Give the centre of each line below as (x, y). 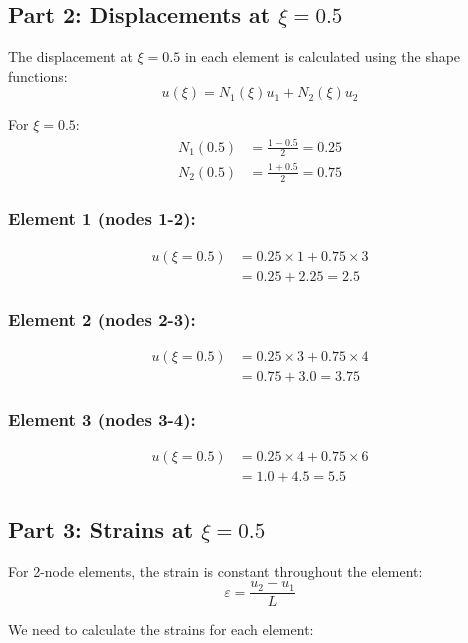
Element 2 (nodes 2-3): (102, 318)
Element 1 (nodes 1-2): (102, 218)
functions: (38, 75)
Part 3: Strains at (101, 528)
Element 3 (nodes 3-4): (102, 419)
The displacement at (70, 56)
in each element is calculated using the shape (322, 56)
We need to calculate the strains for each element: (161, 629)
